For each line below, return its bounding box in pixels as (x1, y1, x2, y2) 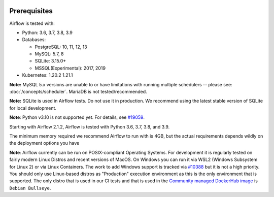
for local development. (9, 105, 57, 111)
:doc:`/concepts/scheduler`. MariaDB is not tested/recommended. (9, 89, 147, 95)
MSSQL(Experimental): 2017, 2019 (35, 65, 106, 71)
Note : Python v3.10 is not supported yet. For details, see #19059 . (9, 114, 145, 120)
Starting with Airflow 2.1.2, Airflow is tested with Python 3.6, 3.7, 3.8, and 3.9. (9, 123, 170, 129)
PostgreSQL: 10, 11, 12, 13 (35, 44, 87, 50)
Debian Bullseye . (9, 185, 51, 191)
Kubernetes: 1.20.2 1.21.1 (22, 72, 73, 78)
